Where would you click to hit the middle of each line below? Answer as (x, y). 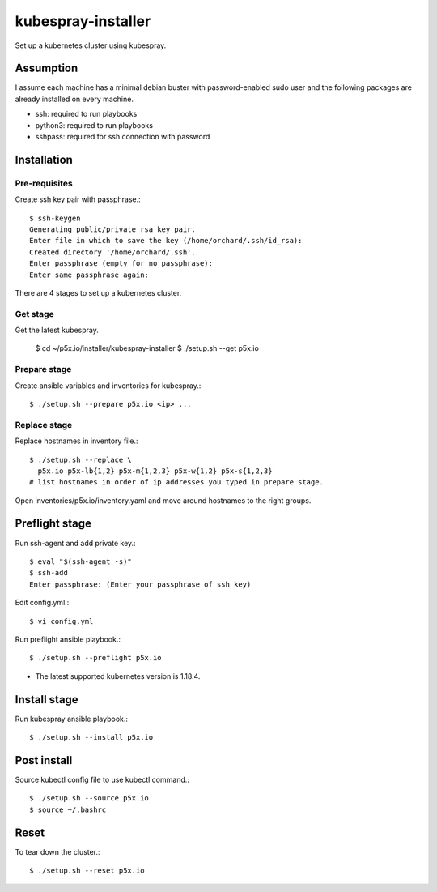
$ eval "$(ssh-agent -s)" (81, 561)
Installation (44, 159)
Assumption (47, 68)
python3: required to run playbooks (94, 125)
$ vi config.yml (62, 621)
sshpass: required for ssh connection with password (123, 137)
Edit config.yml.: (42, 603)
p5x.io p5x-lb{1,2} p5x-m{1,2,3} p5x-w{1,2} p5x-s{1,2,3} (155, 471)
